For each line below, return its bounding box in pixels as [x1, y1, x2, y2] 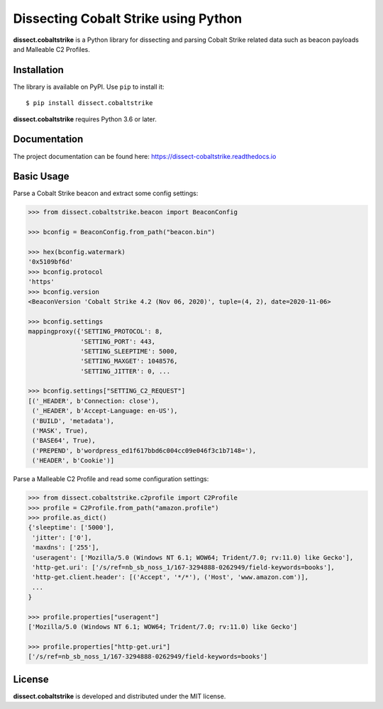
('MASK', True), [32, 427, 89, 435]
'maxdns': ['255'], [32, 544, 99, 551]
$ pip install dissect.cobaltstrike [26, 99, 153, 107]
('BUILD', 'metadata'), [32, 417, 115, 425]
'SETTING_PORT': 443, [80, 337, 156, 346]
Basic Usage [13, 170, 70, 182]
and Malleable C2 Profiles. [13, 45, 90, 53]
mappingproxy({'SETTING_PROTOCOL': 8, [28, 327, 163, 336]
